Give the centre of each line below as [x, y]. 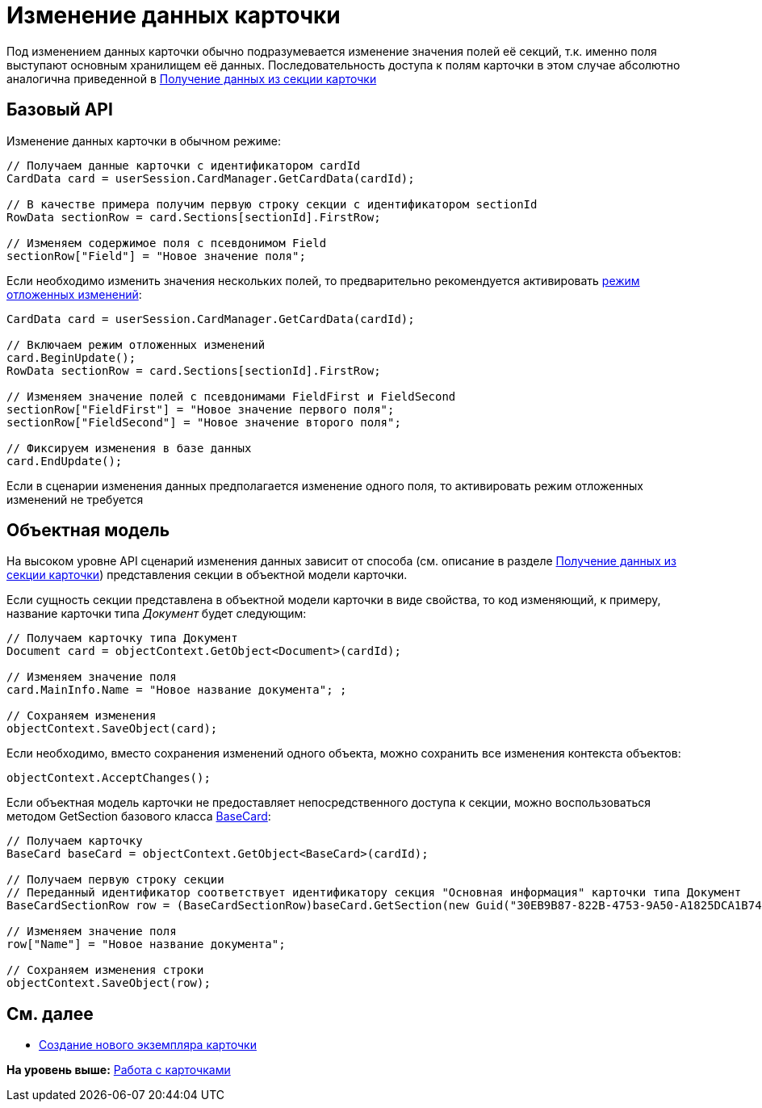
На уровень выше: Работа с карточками [119, 1070]
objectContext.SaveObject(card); [112, 729]
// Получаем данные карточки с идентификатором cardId [184, 165]
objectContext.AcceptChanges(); [109, 778]
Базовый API [60, 110]
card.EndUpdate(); [65, 461]
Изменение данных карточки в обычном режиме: [144, 141]
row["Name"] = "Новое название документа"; [146, 944]
